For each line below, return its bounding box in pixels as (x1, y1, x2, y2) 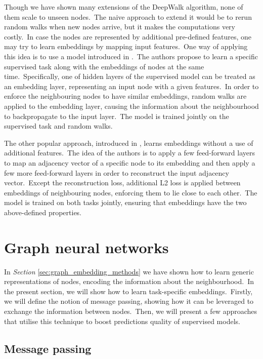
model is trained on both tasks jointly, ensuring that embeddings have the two (4, 197, 247, 208)
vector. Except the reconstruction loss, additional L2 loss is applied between (4, 177, 241, 188)
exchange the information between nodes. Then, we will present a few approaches (4, 305, 257, 316)
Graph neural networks (4, 236, 169, 257)
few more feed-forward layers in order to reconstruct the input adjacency (4, 167, 229, 178)
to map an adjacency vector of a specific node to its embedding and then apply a (4, 157, 255, 168)
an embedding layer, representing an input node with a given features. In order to (4, 81, 259, 91)
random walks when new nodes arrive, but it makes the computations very (4, 21, 236, 32)
